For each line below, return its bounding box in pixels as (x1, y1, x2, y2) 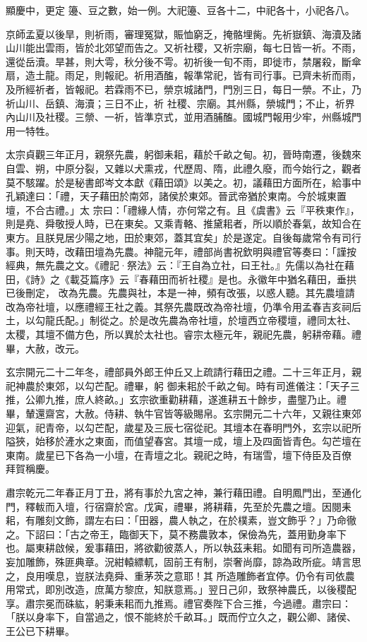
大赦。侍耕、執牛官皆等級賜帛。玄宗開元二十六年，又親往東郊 (74, 406, 361, 421)
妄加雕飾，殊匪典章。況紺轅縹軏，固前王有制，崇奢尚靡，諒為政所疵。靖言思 (6, 554, 361, 569)
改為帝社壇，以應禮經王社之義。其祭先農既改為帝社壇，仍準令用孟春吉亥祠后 (6, 299, 361, 314)
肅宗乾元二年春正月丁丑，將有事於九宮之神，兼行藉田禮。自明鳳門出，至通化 (6, 485, 361, 499)
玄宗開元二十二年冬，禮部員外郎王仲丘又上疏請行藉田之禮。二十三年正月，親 (6, 364, 361, 379)
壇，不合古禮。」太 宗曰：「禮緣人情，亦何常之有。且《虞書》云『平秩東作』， (6, 202, 360, 217)
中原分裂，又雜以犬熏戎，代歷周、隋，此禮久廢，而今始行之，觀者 (54, 160, 361, 175)
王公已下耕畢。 (6, 623, 75, 638)
